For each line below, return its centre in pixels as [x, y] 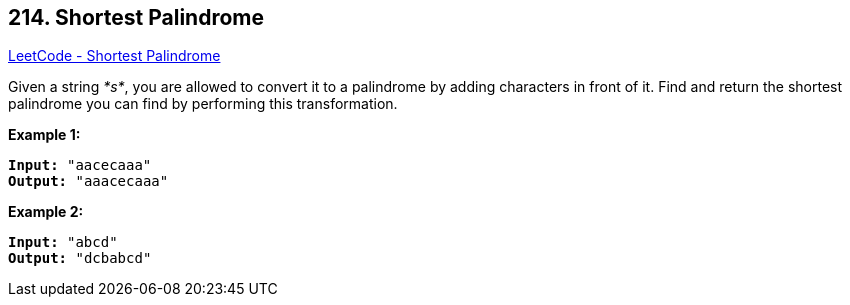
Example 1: [44, 135]
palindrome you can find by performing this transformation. [203, 104]
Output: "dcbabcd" [80, 258]
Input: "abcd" [63, 242]
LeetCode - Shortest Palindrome [114, 56]
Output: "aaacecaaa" [88, 181]
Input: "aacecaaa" [80, 165]
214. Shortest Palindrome [136, 17]
